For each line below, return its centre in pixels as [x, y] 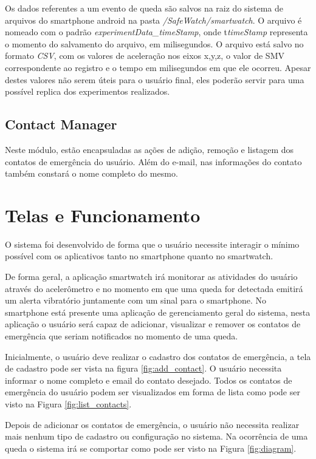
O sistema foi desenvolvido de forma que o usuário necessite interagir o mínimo [152, 244]
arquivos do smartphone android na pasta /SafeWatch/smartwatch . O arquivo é [153, 20]
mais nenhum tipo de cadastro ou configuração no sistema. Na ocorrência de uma [156, 436]
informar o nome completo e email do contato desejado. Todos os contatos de [149, 380]
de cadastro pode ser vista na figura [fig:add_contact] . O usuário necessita [143, 368]
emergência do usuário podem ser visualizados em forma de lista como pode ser [153, 392]
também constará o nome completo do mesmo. [91, 173]
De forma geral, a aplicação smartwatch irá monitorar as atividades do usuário [151, 277]
